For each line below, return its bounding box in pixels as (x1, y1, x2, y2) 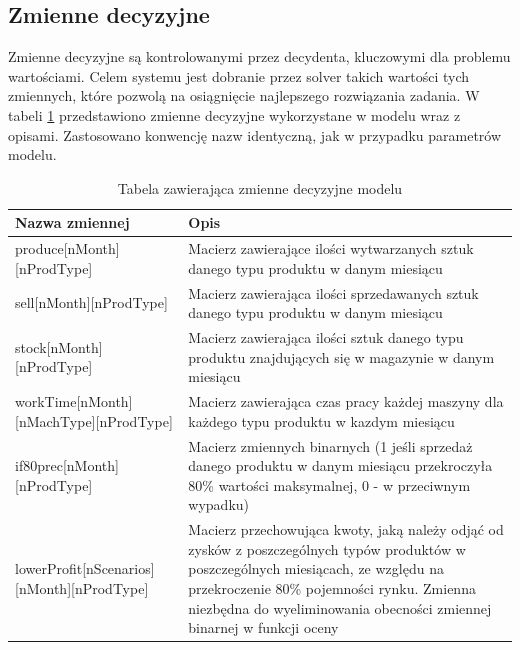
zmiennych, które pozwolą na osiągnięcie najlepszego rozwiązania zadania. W (8, 85, 480, 106)
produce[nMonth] (15, 238, 120, 259)
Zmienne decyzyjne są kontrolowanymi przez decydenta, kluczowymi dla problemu (8, 46, 511, 67)
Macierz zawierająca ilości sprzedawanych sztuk (188, 282, 479, 303)
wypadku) (188, 494, 250, 515)
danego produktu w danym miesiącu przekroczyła (188, 455, 493, 476)
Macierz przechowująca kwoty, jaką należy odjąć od (188, 519, 504, 540)
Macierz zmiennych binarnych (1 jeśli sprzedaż (188, 435, 473, 456)
